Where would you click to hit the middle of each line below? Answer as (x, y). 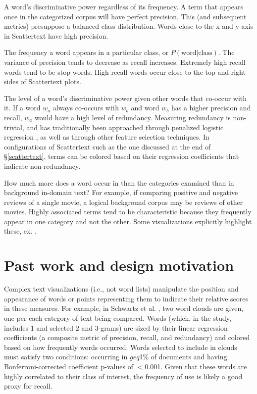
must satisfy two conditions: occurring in (66, 357)
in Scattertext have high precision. (56, 35)
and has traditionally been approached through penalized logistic (125, 127)
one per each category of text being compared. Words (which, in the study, (118, 318)
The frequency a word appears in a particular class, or (86, 52)
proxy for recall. (28, 386)
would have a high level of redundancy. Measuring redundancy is (132, 117)
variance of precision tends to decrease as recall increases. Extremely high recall (125, 62)
